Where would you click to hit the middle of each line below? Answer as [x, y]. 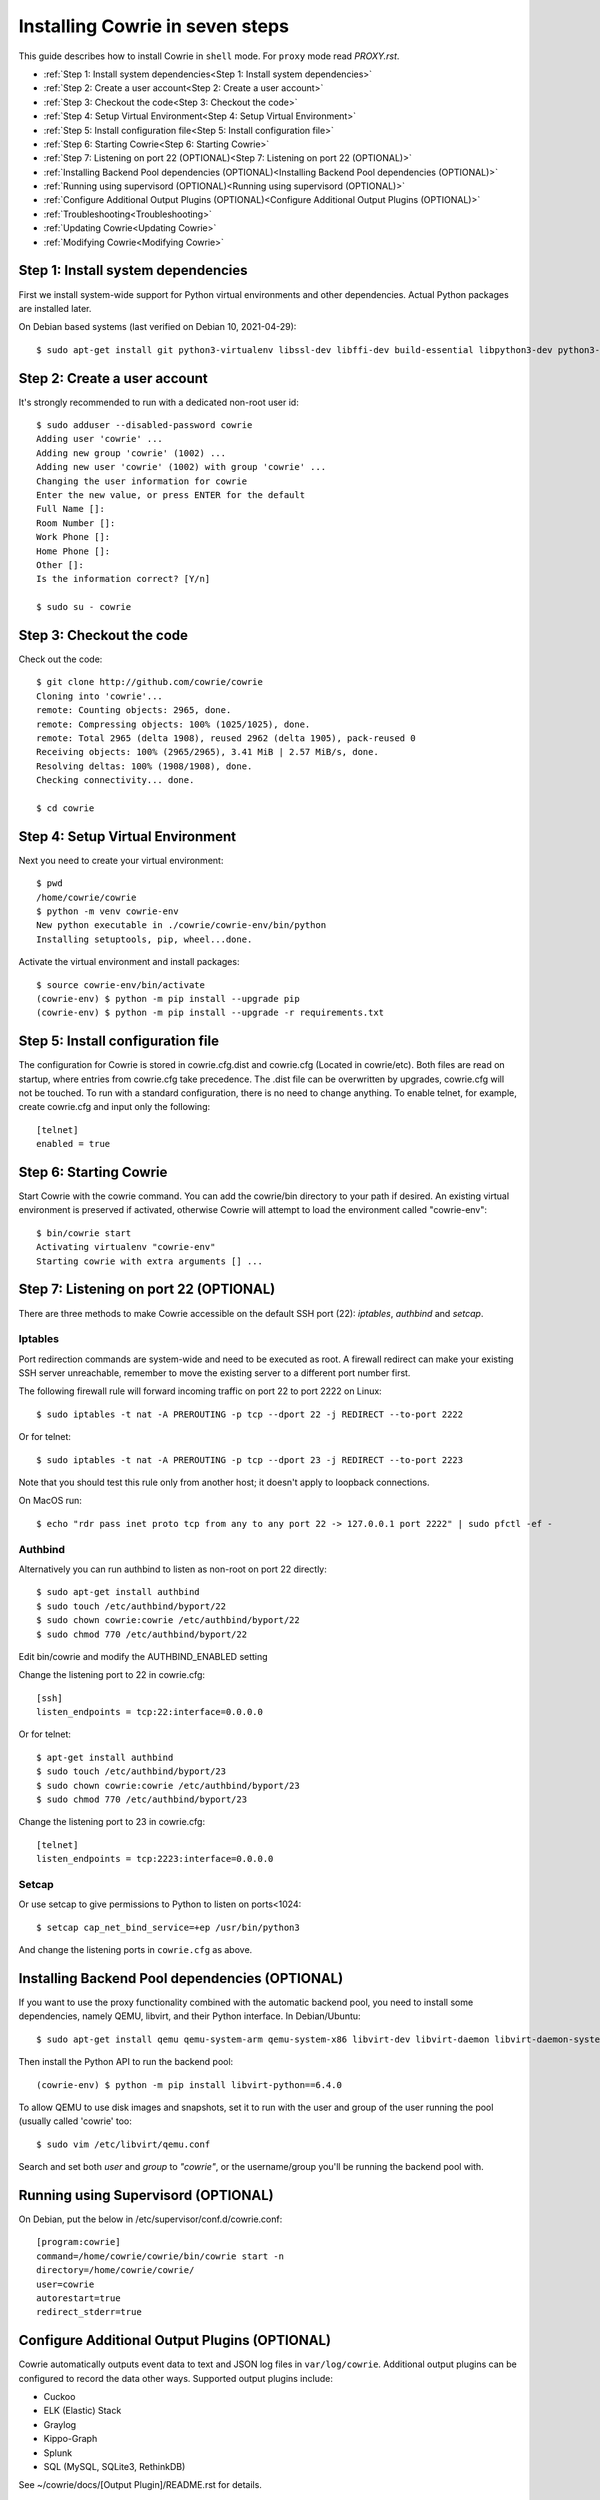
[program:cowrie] [78, 2242]
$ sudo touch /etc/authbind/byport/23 [131, 1771]
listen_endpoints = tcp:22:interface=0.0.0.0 [150, 1712]
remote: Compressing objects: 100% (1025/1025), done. [173, 724]
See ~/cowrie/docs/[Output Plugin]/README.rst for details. [140, 2485]
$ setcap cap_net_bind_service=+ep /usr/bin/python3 [168, 1927]
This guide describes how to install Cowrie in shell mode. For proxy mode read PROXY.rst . [209, 56]
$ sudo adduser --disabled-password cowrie [144, 425]
